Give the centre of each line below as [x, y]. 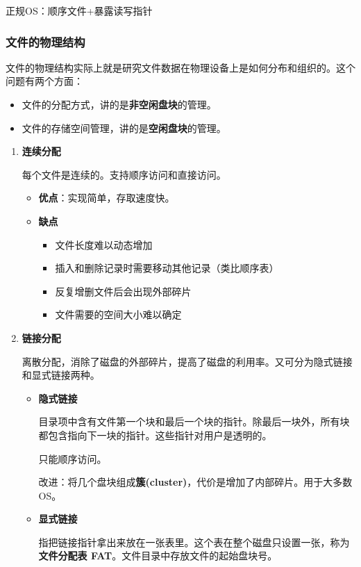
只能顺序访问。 [73, 458]
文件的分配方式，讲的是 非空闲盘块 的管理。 [119, 104]
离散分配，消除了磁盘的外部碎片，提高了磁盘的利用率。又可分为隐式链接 [187, 361]
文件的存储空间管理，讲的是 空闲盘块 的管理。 [124, 128]
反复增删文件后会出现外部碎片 [123, 291]
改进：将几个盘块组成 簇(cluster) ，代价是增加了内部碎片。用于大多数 [195, 482]
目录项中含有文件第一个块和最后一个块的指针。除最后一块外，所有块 [194, 421]
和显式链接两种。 [61, 375]
